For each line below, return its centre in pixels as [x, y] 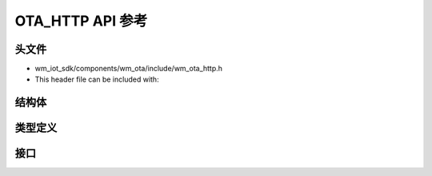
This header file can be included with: [97, 79]
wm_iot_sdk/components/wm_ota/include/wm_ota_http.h [129, 69]
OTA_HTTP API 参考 [81, 21]
